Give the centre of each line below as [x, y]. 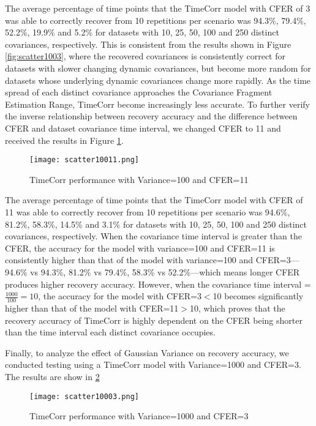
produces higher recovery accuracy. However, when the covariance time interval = [158, 284]
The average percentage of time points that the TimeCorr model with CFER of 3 [158, 8]
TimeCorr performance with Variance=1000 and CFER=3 [139, 416]
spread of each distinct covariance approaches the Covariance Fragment [139, 92]
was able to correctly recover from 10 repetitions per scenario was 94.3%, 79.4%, [156, 20]
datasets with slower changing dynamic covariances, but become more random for [158, 68]
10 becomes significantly [258, 296]
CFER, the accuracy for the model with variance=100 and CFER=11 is [140, 248]
